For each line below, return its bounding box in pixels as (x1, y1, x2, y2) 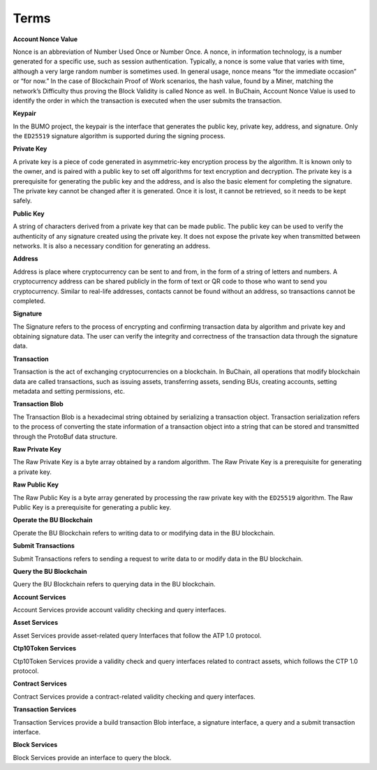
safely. (13, 196, 32, 205)
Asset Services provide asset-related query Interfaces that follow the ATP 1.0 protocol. (13, 631, 262, 639)
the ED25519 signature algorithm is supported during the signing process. (13, 132, 226, 140)
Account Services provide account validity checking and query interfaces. (13, 606, 226, 614)
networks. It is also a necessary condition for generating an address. (13, 242, 211, 250)
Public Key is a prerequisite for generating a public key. (13, 503, 172, 511)
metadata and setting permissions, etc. (13, 387, 126, 396)
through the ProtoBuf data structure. (13, 432, 118, 440)
